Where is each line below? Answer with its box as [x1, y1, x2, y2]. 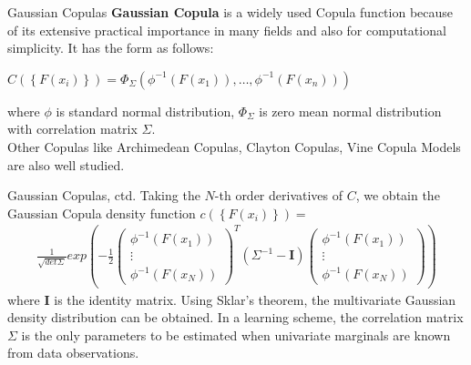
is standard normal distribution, [56, 101, 235, 120]
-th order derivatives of [214, 186, 343, 205]
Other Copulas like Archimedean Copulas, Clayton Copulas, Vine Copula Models [7, 137, 461, 156]
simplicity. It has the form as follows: [7, 38, 214, 57]
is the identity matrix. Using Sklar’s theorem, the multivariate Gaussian [54, 289, 456, 309]
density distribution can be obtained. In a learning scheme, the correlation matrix [7, 308, 464, 327]
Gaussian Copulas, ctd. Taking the [7, 186, 200, 205]
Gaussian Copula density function [7, 203, 196, 222]
